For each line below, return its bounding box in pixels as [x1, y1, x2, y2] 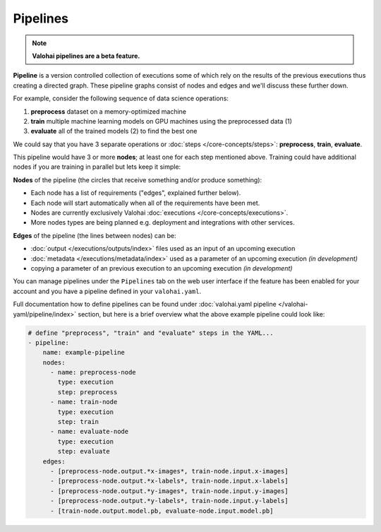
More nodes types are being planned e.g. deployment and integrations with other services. [30, 218, 296, 227]
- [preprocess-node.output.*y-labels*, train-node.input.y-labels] [50, 497, 289, 505]
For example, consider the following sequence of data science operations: [13, 94, 229, 102]
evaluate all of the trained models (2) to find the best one [30, 127, 198, 136]
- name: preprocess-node [50, 368, 137, 377]
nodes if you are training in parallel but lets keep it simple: [13, 162, 181, 171]
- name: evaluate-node [50, 427, 129, 436]
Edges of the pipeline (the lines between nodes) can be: [13, 231, 176, 240]
